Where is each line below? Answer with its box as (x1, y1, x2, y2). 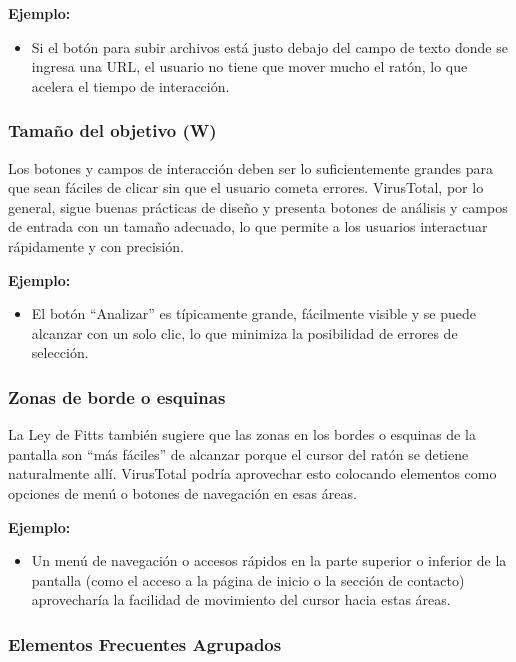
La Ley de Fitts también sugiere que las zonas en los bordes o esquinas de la (8, 424, 476, 445)
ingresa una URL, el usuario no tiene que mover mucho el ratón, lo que (31, 56, 468, 77)
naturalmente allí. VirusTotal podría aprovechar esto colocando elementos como (8, 463, 497, 484)
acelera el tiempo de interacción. (31, 75, 230, 96)
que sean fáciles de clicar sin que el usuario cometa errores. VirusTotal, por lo (8, 177, 484, 198)
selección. (31, 342, 89, 363)
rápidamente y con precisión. (8, 235, 184, 256)
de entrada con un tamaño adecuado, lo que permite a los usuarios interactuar (8, 216, 488, 237)
